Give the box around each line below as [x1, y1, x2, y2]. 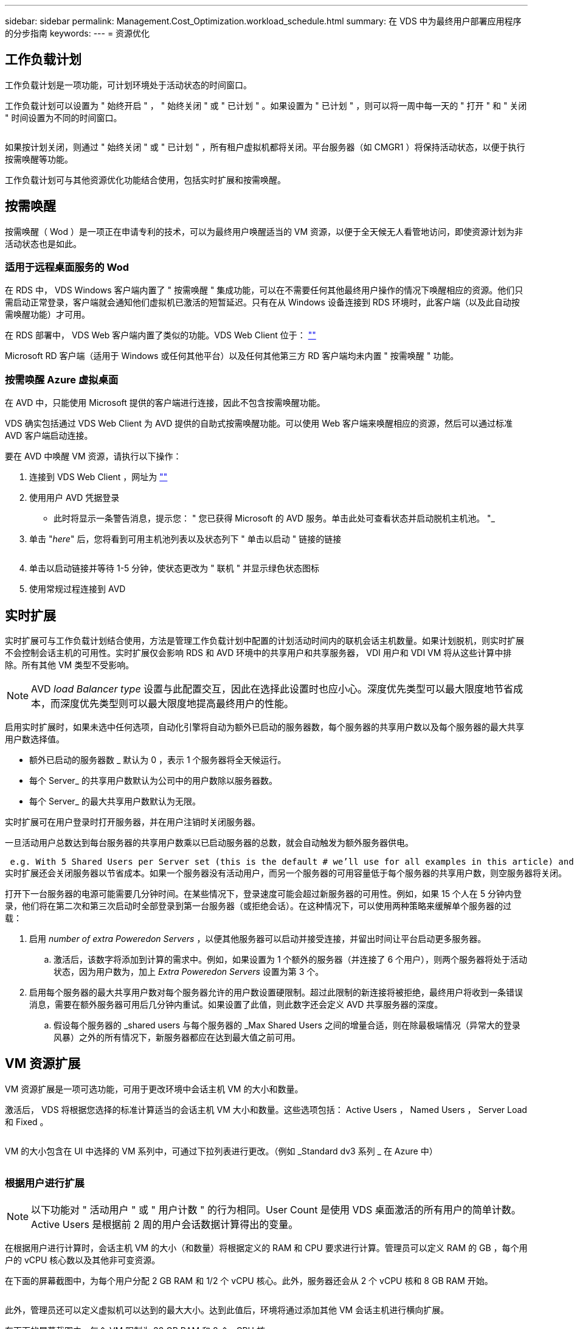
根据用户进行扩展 [5, 1177, 85, 1190]
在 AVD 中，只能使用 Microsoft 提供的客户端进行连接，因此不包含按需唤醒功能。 [5, 397, 325, 408]
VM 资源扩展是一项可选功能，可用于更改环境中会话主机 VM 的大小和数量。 [5, 1083, 303, 1094]
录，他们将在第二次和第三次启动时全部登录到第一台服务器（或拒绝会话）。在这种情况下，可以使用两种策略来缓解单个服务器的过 [5, 901, 511, 912]
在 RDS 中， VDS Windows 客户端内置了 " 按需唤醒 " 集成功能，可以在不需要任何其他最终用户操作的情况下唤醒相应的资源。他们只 [5, 285, 524, 296]
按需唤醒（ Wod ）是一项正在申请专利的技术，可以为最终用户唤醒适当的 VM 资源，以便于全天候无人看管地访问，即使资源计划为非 [5, 226, 524, 237]
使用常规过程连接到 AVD [29, 584, 126, 595]
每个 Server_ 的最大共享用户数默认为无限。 [29, 796, 201, 807]
